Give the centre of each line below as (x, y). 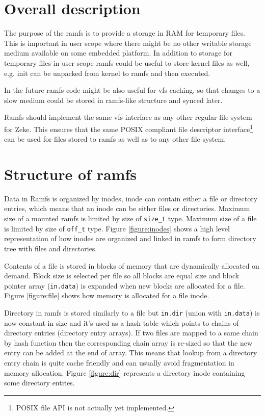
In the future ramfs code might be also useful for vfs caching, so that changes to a (132, 90)
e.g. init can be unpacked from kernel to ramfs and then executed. (107, 73)
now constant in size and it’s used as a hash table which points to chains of (122, 322)
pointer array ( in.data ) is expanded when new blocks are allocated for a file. (125, 285)
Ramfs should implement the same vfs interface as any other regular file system (128, 117)
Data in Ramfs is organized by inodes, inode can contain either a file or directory (131, 198)
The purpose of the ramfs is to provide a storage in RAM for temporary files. (125, 33)
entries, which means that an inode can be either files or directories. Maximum (127, 208)
